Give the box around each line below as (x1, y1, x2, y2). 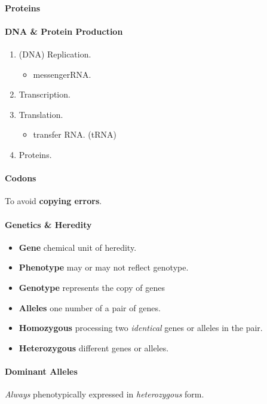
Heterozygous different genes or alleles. (19, 341, 169, 354)
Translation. (19, 108, 63, 120)
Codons (5, 172, 36, 184)
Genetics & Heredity (5, 218, 92, 230)
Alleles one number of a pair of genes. (19, 301, 161, 314)
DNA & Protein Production (5, 25, 123, 37)
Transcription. (19, 88, 70, 101)
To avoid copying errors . (5, 195, 102, 207)
